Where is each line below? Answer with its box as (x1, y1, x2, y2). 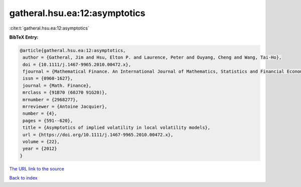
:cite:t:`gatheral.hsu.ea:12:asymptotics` (9, 25, 90, 31)
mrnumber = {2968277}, (23, 97, 79, 102)
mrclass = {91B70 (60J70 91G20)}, (23, 90, 107, 95)
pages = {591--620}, (23, 118, 73, 123)
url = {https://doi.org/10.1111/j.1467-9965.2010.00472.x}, (23, 132, 174, 137)
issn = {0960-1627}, (23, 76, 73, 81)
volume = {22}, (23, 139, 60, 144)
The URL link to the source (9, 165, 65, 171)
